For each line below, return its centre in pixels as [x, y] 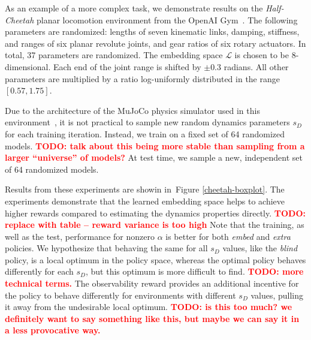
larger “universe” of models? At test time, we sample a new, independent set [154, 157]
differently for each [39, 271]
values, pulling [277, 295]
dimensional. [28, 66]
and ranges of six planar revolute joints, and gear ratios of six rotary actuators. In [155, 43]
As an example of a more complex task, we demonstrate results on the [134, 8]
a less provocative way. [53, 330]
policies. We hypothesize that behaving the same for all [106, 248]
